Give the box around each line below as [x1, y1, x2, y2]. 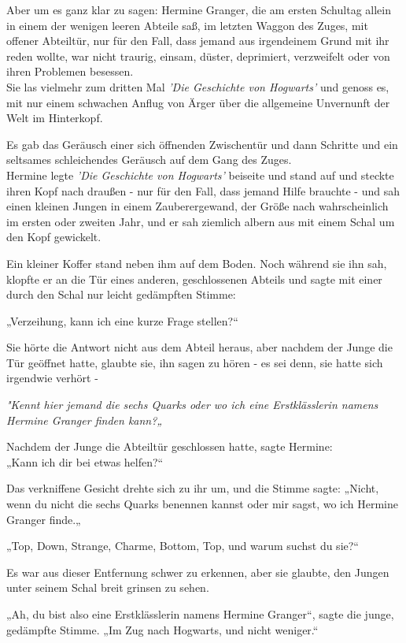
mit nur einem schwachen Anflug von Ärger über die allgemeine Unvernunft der [6, 94, 390, 110]
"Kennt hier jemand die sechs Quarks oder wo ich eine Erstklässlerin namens [6, 396, 378, 413]
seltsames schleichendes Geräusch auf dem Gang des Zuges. [6, 151, 292, 168]
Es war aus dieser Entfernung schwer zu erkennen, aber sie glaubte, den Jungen [6, 563, 389, 580]
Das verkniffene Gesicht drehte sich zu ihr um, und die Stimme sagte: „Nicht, [6, 480, 379, 496]
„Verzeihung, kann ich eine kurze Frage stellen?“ [6, 312, 238, 329]
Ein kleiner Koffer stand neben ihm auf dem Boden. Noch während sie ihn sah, [6, 255, 387, 271]
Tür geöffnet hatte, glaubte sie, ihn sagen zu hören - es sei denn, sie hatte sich [6, 354, 383, 370]
